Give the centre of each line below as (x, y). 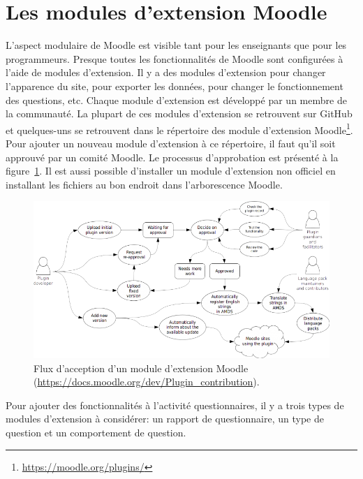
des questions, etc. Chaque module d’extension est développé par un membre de (176, 100)
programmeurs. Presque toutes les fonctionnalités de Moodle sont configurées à (175, 58)
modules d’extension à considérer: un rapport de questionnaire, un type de (165, 419)
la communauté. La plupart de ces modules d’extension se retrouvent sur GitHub (179, 113)
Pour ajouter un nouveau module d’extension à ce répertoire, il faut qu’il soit (171, 143)
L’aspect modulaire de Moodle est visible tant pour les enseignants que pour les (176, 45)
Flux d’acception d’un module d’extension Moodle (141, 368)
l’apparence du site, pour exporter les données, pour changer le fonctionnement (175, 86)
